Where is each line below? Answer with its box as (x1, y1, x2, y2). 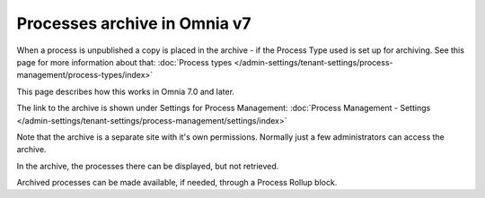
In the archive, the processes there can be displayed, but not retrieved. (16, 160, 279, 171)
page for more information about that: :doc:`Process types (16, 56, 233, 67)
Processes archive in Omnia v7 (16, 13, 251, 33)
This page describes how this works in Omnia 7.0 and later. (16, 86, 235, 97)
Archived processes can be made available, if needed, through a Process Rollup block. (16, 177, 338, 188)
